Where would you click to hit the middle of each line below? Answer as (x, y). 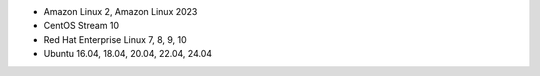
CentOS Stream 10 (81, 26)
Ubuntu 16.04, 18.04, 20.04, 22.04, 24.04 (128, 54)
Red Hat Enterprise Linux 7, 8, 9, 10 (115, 39)
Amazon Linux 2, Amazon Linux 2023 (120, 11)
